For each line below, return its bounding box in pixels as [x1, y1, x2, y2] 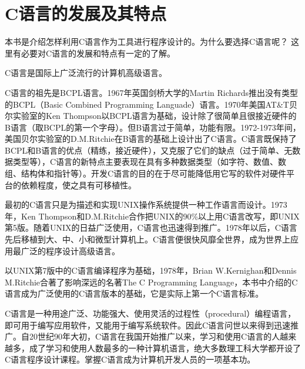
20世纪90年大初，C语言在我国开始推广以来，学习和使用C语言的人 [29, 330, 280, 343]
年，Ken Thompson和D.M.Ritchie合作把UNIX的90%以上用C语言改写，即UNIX [5, 210, 300, 222]
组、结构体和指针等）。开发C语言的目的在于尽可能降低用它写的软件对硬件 [5, 167, 287, 179]
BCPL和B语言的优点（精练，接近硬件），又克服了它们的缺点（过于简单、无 [5, 144, 293, 156]
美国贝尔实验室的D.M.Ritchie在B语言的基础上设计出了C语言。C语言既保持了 [5, 132, 297, 145]
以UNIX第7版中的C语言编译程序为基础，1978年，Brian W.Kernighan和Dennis [5, 264, 297, 277]
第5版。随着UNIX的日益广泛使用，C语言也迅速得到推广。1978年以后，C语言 [5, 221, 297, 234]
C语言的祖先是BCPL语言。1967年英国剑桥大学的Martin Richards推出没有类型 [5, 86, 299, 98]
